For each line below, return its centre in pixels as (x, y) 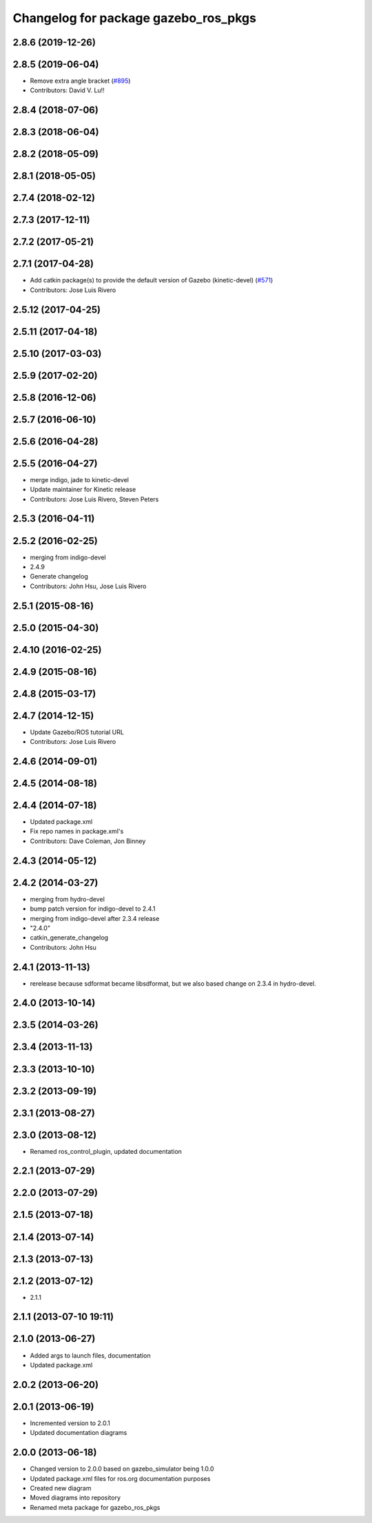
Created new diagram (61, 1488)
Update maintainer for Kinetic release (83, 490)
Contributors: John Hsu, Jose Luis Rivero (88, 586)
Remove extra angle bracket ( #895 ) (80, 81)
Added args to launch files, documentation (90, 1355)
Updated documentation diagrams (79, 1433)
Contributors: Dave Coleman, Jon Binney (88, 841)
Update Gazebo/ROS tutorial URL (77, 732)
